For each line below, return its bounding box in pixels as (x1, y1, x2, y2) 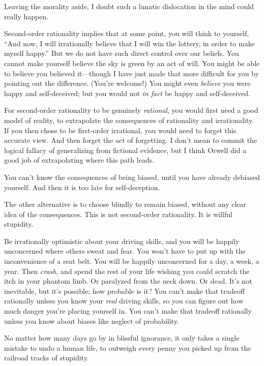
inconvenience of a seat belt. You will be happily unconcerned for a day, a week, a (4, 256, 259, 266)
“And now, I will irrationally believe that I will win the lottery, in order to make (4, 38, 255, 48)
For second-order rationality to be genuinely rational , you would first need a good (4, 105, 258, 115)
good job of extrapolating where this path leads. (4, 155, 155, 165)
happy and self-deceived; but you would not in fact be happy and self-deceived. (4, 87, 251, 98)
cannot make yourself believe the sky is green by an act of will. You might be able (4, 57, 260, 68)
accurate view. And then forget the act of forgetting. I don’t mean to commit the (4, 135, 257, 145)
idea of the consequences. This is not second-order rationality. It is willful (4, 208, 232, 219)
